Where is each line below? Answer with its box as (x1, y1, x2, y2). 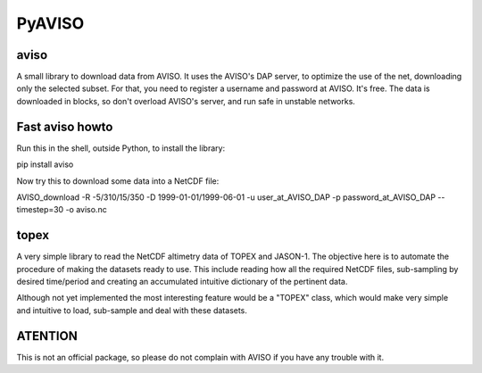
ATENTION (16, 328, 78, 344)
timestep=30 (16, 204, 64, 215)
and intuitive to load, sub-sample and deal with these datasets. (16, 304, 247, 316)
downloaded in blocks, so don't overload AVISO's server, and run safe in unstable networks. (16, 95, 356, 106)
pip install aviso (16, 159, 74, 170)
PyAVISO (16, 13, 85, 33)
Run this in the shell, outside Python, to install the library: (16, 143, 226, 153)
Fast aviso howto (16, 119, 113, 134)
